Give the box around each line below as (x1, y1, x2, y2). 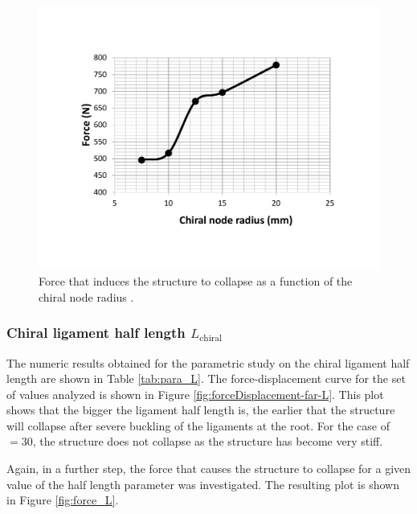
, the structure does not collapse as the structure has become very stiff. (32, 433, 383, 450)
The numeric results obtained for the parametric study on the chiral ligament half (6, 354, 410, 371)
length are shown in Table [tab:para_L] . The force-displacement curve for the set (6, 370, 406, 387)
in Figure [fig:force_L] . (6, 491, 119, 508)
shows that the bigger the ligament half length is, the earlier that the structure (6, 401, 395, 418)
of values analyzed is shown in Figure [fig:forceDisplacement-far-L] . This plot (6, 385, 384, 402)
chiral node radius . (39, 288, 134, 305)
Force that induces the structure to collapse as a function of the (39, 273, 353, 290)
